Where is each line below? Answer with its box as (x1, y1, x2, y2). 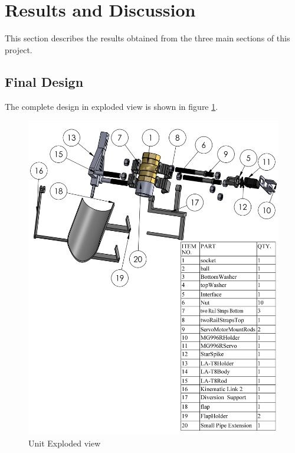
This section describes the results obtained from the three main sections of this (5, 32, 290, 44)
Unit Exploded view (28, 436, 101, 449)
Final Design (5, 72, 84, 90)
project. (5, 43, 32, 56)
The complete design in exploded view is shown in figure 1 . (5, 100, 218, 112)
